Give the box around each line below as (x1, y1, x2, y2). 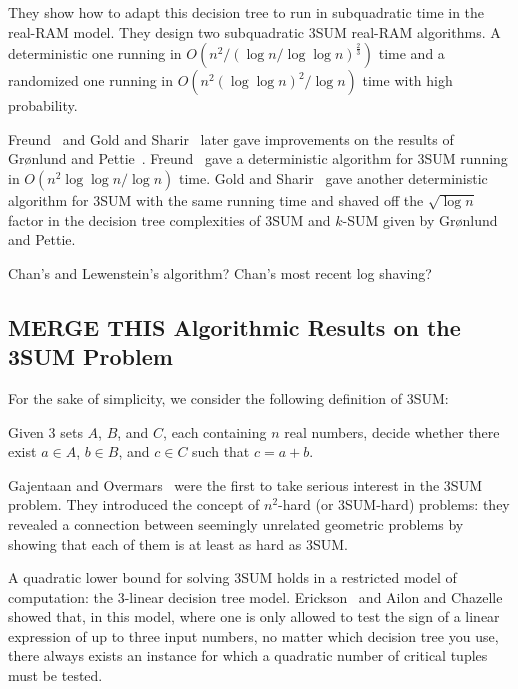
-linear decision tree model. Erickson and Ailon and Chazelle (124, 586, 503, 607)
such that (192, 441, 250, 462)
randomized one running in (8, 70, 174, 91)
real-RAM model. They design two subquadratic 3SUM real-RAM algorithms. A (8, 21, 501, 42)
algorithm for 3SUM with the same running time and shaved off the (8, 189, 424, 210)
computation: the (8, 586, 114, 607)
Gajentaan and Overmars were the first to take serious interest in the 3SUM (8, 474, 482, 495)
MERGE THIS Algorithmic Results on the (8, 311, 461, 342)
